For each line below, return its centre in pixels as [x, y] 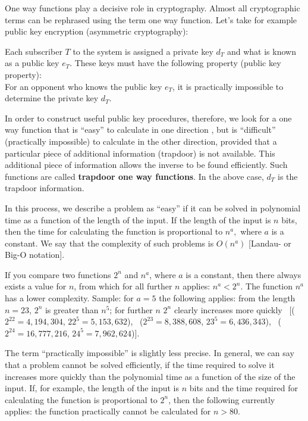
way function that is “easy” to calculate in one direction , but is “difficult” [140, 130]
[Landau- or [270, 243]
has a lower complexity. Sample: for [69, 298]
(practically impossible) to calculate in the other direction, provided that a [141, 141]
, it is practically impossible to [228, 86]
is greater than [72, 309]
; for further [131, 309]
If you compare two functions [58, 274]
